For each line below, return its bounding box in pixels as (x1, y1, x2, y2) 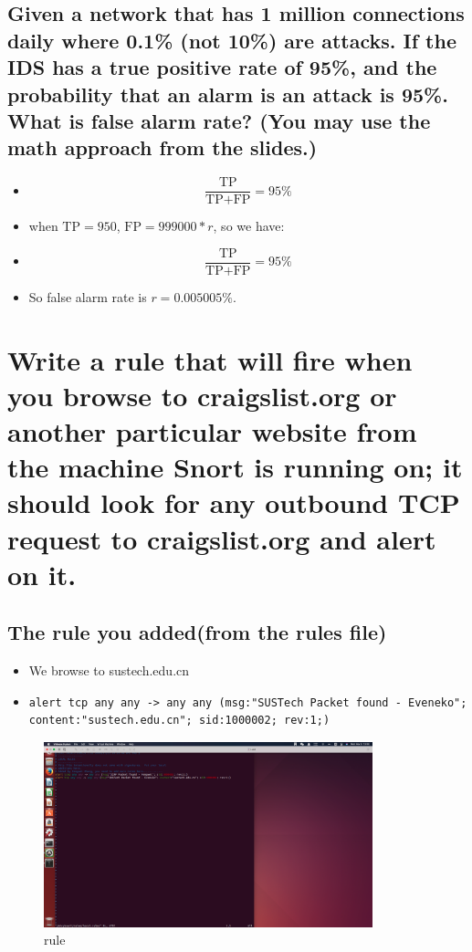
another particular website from (7, 413, 417, 450)
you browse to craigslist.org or (7, 376, 397, 413)
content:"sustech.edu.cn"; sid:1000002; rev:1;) (28, 714, 330, 727)
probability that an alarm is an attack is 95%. (7, 79, 448, 108)
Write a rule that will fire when (7, 340, 413, 378)
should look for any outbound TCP (7, 484, 460, 521)
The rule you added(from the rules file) (7, 618, 387, 646)
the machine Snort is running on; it (7, 448, 463, 486)
